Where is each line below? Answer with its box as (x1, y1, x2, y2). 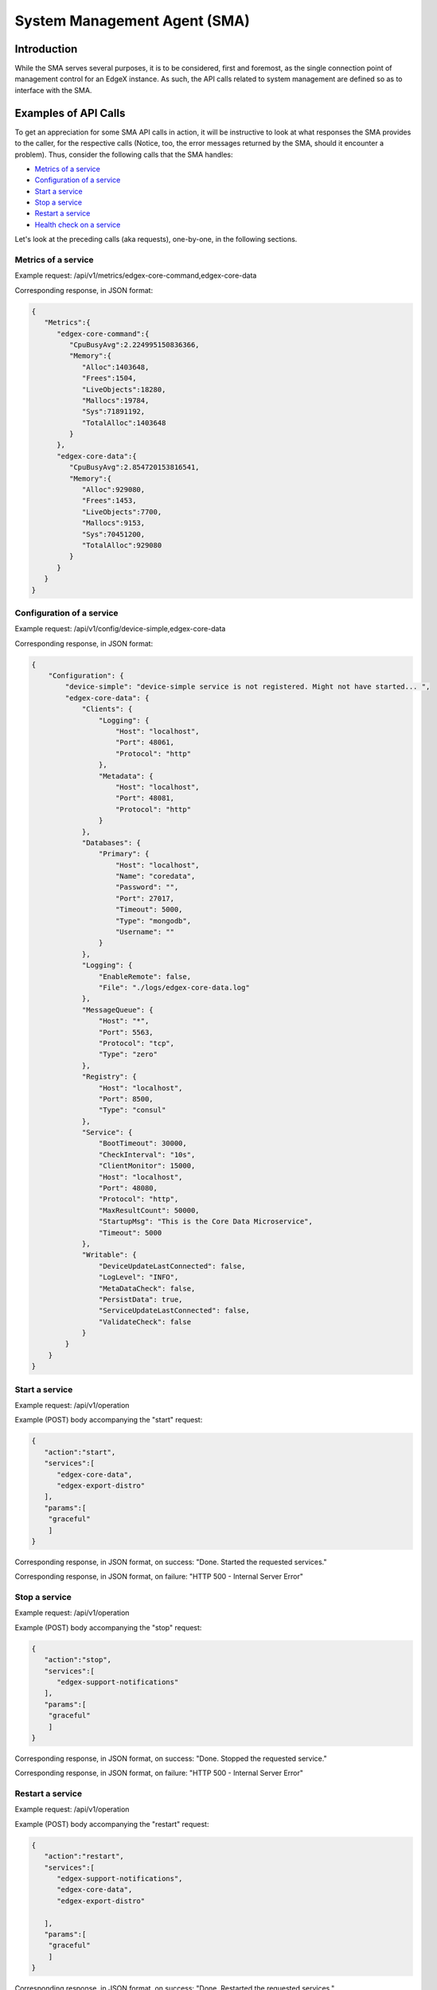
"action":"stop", (44, 1656, 111, 1664)
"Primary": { (98, 849, 150, 859)
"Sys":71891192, (81, 407, 146, 416)
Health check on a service (34, 220, 121, 229)
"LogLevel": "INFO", (98, 1273, 179, 1282)
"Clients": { (81, 704, 133, 714)
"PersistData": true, (98, 1294, 183, 1304)
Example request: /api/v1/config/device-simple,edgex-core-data (14, 624, 226, 634)
